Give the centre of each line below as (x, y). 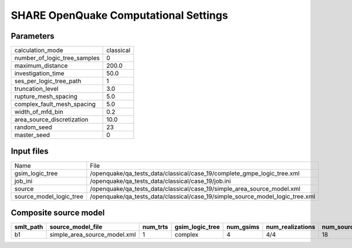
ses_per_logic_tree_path (48, 81)
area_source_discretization (51, 120)
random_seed (33, 127)
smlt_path (29, 227)
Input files (30, 152)
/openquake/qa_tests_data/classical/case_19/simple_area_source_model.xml (195, 189)
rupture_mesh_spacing (46, 97)
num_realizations (291, 227)
